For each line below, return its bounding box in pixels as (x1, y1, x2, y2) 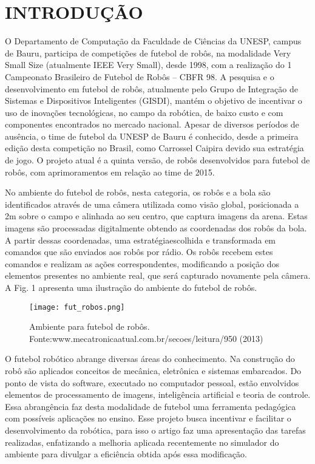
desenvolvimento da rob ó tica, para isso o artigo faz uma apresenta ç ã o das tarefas (5, 424, 306, 436)
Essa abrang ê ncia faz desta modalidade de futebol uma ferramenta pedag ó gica (5, 400, 296, 412)
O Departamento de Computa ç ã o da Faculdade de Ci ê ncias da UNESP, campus (5, 35, 302, 47)
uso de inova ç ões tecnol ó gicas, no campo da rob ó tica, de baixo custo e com (5, 106, 283, 118)
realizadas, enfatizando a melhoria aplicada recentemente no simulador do (5, 435, 279, 448)
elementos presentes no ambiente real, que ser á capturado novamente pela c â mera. (5, 269, 311, 282)
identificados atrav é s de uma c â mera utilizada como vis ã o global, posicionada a (5, 197, 299, 210)
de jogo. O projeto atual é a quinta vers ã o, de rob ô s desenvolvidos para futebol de (5, 154, 310, 166)
